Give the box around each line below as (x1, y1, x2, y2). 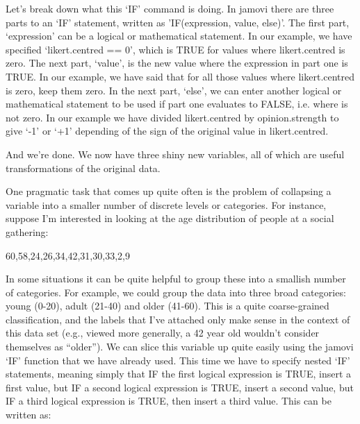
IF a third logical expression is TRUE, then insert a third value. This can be (6, 393, 332, 408)
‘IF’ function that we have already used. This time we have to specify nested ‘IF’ (6, 353, 350, 367)
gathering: (6, 224, 49, 239)
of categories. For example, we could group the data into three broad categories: (6, 285, 346, 299)
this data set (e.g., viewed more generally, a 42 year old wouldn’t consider (6, 325, 320, 340)
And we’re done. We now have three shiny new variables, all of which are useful (6, 146, 345, 161)
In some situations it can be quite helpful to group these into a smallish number (6, 271, 346, 286)
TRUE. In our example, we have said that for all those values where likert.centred (6, 69, 355, 83)
